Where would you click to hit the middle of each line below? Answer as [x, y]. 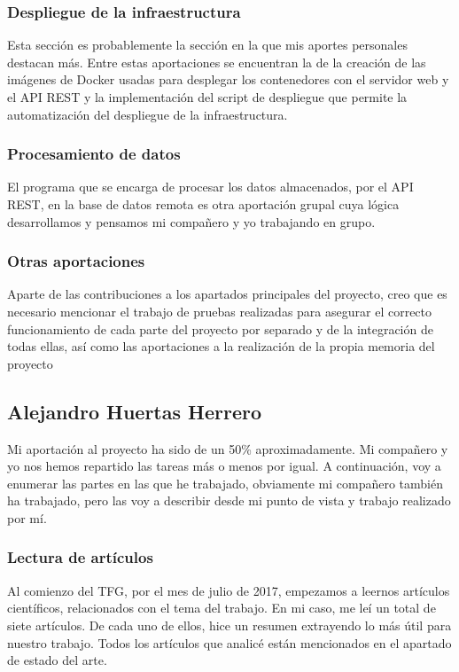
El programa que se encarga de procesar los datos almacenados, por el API [210, 187]
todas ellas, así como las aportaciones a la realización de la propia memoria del [221, 346]
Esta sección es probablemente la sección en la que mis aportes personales [207, 45]
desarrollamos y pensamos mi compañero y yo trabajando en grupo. [191, 221]
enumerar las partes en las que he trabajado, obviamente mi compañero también [225, 483]
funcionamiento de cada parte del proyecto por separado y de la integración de [220, 328]
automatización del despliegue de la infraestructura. [148, 114]
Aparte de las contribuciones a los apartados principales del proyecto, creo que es [227, 294]
